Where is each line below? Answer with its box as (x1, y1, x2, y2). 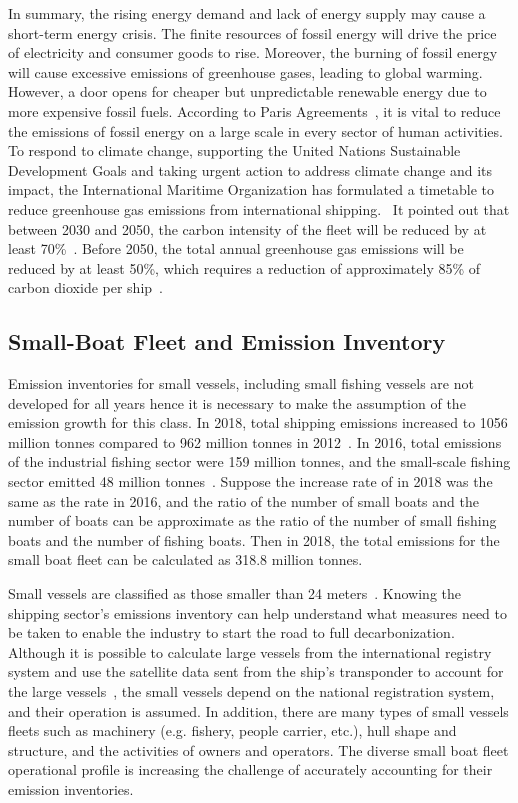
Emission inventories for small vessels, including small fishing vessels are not (8, 373, 474, 394)
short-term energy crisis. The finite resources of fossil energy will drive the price (8, 22, 497, 43)
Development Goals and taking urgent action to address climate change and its (8, 159, 493, 180)
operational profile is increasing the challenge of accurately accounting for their (8, 759, 493, 780)
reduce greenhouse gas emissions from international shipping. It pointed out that (8, 198, 510, 219)
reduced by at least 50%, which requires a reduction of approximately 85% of (8, 257, 481, 278)
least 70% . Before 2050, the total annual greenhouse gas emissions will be (8, 238, 464, 259)
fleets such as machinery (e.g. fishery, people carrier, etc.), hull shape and (8, 720, 457, 741)
